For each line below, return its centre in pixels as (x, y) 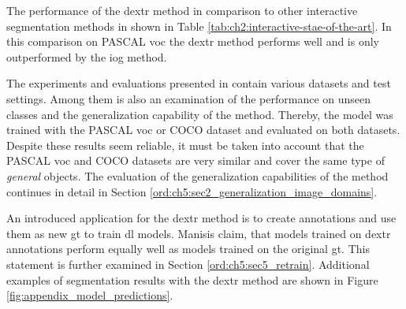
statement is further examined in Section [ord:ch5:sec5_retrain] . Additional (188, 264)
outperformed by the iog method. (87, 56)
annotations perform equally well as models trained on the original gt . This (188, 249)
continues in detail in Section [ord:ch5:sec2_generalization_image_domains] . (192, 191)
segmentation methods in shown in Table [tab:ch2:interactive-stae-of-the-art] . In (199, 26)
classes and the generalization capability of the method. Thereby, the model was (200, 114)
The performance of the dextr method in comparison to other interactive (182, 10)
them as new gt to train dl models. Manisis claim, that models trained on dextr (199, 233)
